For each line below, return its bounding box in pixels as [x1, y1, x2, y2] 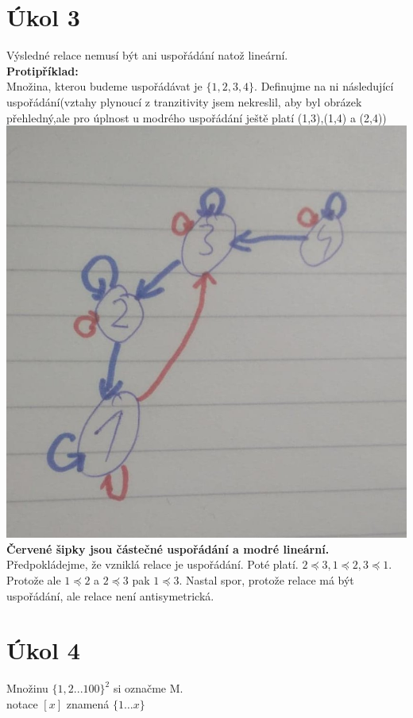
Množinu [6, 680, 48, 697]
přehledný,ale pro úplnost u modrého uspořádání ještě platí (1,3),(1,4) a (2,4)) [6, 109, 387, 125]
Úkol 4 [6, 634, 80, 666]
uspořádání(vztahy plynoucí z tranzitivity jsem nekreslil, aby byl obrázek [6, 93, 362, 110]
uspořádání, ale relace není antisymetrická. [6, 587, 214, 604]
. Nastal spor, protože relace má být [179, 571, 354, 588]
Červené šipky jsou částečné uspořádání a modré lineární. [6, 540, 330, 557]
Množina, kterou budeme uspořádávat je [6, 78, 203, 95]
